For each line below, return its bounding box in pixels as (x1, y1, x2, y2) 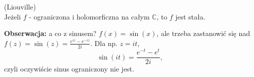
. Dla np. (90, 37, 118, 48)
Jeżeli (4, 11, 21, 21)
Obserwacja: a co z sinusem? (4, 28, 97, 38)
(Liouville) (4, 1, 36, 11)
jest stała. (175, 11, 205, 21)
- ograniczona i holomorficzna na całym (29, 11, 150, 21)
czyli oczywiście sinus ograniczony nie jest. (4, 63, 134, 74)
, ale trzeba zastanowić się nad (156, 28, 250, 38)
